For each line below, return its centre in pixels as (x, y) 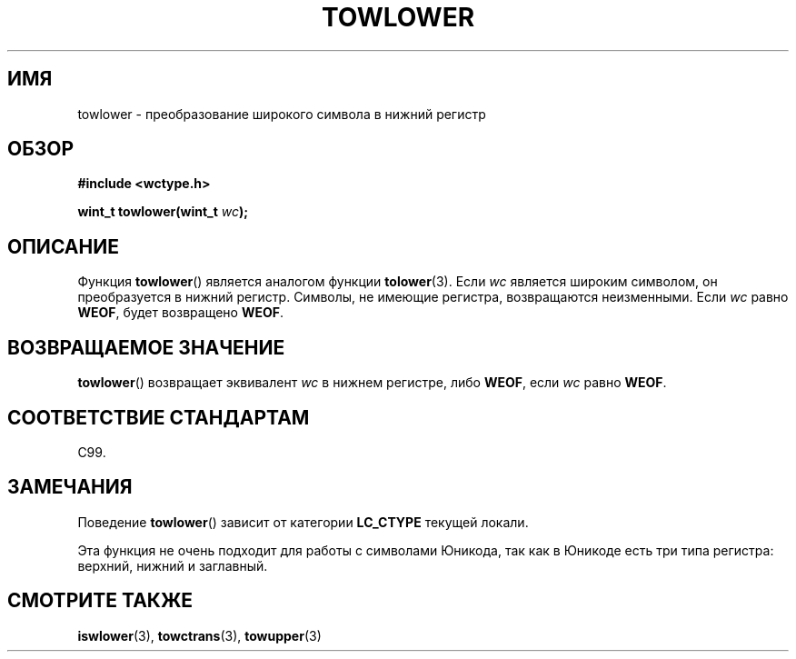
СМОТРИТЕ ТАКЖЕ (100, 601)
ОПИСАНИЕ (63, 246)
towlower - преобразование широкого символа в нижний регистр (282, 114)
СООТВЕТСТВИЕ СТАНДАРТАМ (159, 417)
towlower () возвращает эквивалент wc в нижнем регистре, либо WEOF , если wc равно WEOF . (372, 383)
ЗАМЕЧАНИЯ (70, 487)
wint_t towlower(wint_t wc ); (163, 212)
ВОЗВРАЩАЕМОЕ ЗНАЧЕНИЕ (146, 347)
